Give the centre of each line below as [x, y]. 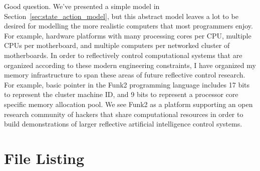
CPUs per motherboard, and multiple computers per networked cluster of [117, 45]
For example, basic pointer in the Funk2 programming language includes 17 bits [127, 84]
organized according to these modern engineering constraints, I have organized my [130, 65]
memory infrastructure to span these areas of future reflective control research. [125, 75]
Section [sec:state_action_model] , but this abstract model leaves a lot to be [121, 16]
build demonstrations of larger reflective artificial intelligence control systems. [123, 124]
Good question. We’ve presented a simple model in [82, 6]
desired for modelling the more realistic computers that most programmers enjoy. [128, 26]
